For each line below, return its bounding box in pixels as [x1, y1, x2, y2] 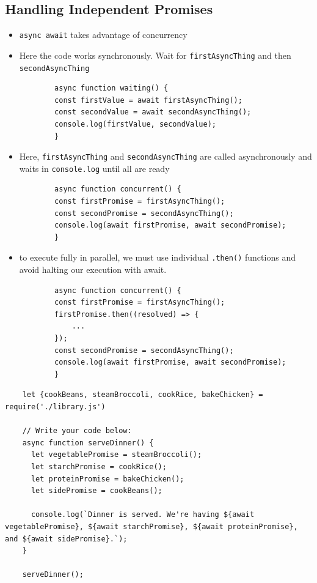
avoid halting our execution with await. [19, 263, 167, 276]
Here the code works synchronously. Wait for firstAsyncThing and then [19, 48, 291, 61]
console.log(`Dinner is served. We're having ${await [31, 510, 255, 519]
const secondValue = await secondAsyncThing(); [54, 108, 252, 117]
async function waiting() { [54, 84, 169, 93]
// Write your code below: [22, 426, 132, 436]
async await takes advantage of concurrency [19, 28, 188, 41]
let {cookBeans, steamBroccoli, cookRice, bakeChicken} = [22, 390, 263, 399]
